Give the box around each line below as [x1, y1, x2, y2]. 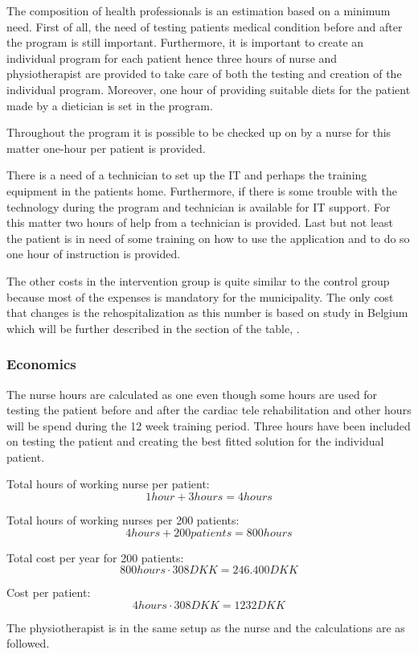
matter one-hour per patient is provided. [6, 139, 206, 156]
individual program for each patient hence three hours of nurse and [6, 49, 338, 66]
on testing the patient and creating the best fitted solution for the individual [6, 433, 384, 450]
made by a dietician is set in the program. [6, 97, 213, 113]
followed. [6, 635, 50, 652]
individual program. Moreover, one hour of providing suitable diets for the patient [6, 80, 411, 97]
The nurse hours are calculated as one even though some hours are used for [6, 385, 378, 402]
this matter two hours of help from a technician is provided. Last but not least [6, 214, 394, 231]
